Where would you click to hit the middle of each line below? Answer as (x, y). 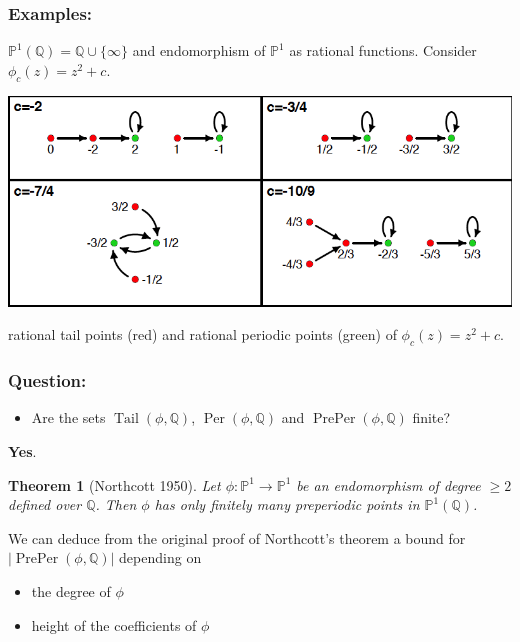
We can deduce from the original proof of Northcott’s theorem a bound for (237, 537)
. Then (116, 504)
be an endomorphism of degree (388, 484)
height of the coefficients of (114, 624)
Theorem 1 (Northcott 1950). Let (114, 484)
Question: (47, 380)
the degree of (71, 590)
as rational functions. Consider (383, 50)
